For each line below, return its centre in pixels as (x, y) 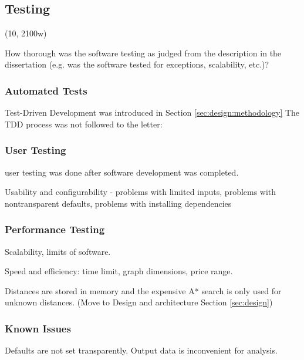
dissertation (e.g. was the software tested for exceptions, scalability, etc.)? (137, 64)
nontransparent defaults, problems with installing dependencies (118, 203)
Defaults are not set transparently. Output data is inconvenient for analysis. (141, 350)
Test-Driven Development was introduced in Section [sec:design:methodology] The (152, 112)
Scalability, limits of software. (58, 251)
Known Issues (38, 328)
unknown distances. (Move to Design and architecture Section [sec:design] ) (139, 302)
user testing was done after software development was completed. (122, 172)
